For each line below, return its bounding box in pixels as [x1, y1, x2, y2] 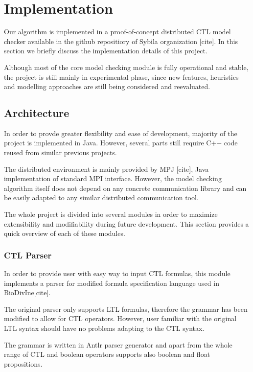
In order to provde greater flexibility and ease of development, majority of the [4, 128, 237, 138]
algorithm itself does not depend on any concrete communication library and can [4, 183, 247, 193]
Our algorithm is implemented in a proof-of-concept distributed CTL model [4, 26, 231, 37]
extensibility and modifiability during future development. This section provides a [4, 218, 249, 229]
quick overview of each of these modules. [4, 228, 125, 238]
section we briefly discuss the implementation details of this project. [4, 46, 207, 56]
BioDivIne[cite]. [4, 287, 51, 298]
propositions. [4, 358, 43, 369]
